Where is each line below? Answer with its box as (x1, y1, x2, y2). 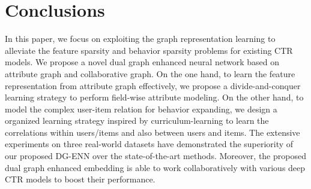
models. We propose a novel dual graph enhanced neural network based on (5, 56, 279, 68)
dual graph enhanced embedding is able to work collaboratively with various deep (5, 161, 306, 173)
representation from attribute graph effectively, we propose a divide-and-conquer (5, 79, 301, 92)
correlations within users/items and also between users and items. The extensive (5, 126, 300, 138)
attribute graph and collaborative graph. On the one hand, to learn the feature (5, 67, 295, 80)
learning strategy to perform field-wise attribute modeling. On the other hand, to (5, 91, 304, 103)
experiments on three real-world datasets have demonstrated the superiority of (5, 138, 294, 150)
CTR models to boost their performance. (5, 173, 155, 185)
